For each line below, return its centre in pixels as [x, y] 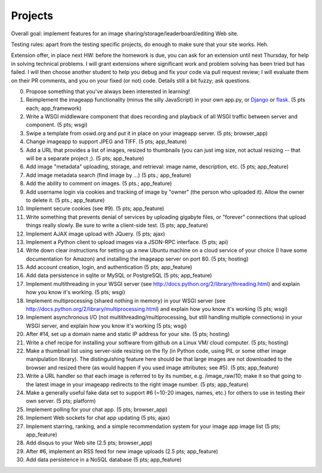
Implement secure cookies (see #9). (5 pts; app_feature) [95, 209]
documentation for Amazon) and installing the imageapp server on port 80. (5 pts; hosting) [137, 259]
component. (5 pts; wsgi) [57, 125]
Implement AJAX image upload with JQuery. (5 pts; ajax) [95, 234]
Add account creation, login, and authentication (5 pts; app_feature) [109, 267]
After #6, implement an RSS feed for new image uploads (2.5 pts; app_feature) [122, 451]
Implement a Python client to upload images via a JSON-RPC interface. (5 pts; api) [127, 242]
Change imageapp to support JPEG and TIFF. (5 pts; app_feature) [106, 142]
